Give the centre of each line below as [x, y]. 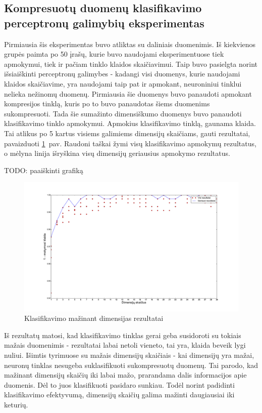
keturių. [16, 404]
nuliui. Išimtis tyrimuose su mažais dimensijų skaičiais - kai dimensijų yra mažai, [129, 355]
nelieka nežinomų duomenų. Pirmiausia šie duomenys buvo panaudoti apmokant [128, 93]
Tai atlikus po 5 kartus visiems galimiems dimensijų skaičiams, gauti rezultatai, [127, 133]
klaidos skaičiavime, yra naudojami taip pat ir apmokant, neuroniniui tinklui [123, 83]
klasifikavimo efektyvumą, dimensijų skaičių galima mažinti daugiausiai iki [119, 395]
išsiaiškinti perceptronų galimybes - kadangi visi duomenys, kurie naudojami [122, 74]
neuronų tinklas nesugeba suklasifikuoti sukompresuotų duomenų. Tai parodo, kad [131, 365]
